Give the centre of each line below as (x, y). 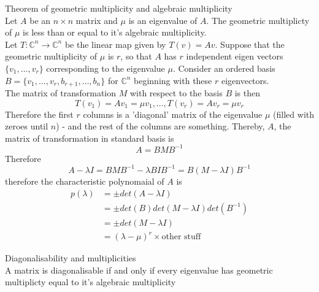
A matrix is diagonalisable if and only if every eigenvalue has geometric (139, 270)
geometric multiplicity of (51, 56)
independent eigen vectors (235, 56)
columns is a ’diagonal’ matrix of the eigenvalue (173, 114)
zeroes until (27, 126)
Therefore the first (39, 114)
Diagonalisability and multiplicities (71, 258)
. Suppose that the (250, 44)
